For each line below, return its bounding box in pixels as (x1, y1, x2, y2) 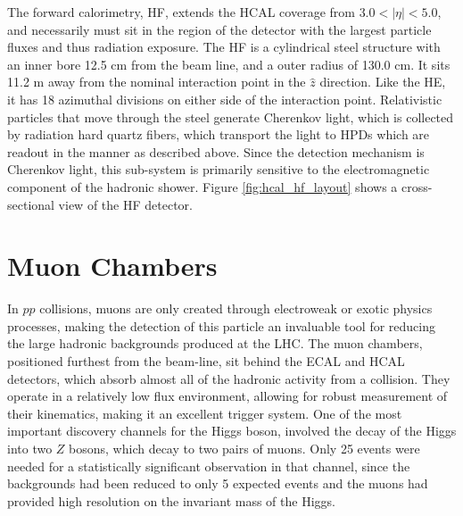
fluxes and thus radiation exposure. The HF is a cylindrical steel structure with (7, 37, 441, 56)
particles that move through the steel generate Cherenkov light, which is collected (7, 107, 454, 126)
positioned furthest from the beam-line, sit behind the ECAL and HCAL (7, 352, 405, 370)
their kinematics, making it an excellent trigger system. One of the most (7, 404, 402, 422)
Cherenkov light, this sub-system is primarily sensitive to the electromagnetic (7, 160, 430, 179)
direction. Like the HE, (319, 72, 446, 91)
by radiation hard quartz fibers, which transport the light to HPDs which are (7, 125, 430, 144)
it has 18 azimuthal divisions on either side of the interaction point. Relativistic (7, 89, 442, 108)
